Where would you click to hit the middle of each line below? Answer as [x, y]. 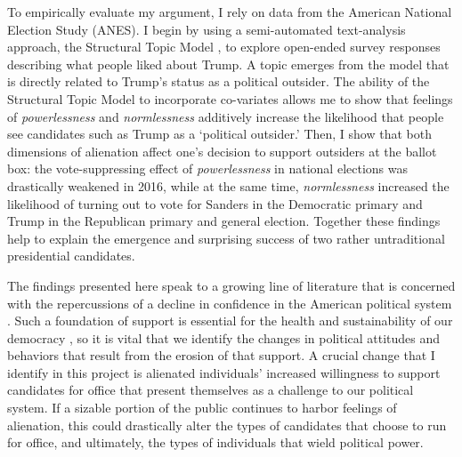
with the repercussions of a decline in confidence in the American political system [230, 303]
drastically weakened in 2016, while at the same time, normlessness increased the [228, 185]
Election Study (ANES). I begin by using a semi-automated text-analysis [207, 29]
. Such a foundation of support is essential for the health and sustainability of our [230, 321]
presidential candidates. [71, 256]
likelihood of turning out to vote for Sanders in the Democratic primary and [215, 203]
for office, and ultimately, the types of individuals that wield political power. [215, 442]
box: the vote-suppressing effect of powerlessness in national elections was [207, 168]
